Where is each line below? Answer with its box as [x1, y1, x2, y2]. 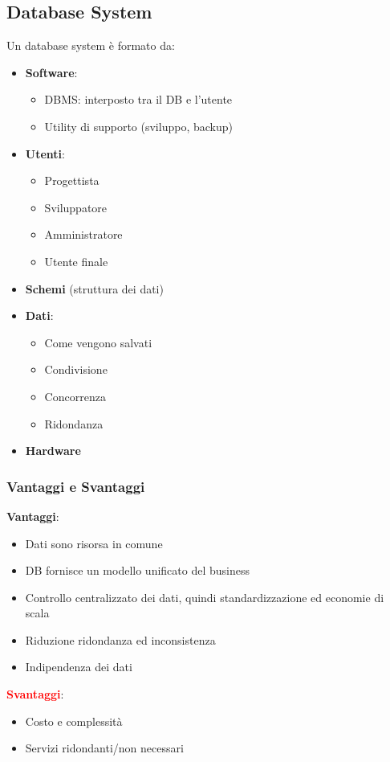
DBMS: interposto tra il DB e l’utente [44, 91, 233, 108]
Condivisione [44, 361, 108, 378]
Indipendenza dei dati [25, 658, 132, 675]
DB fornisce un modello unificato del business [25, 562, 250, 579]
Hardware [25, 442, 81, 459]
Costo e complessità [25, 712, 123, 729]
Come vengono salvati [44, 334, 152, 350]
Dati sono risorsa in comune [25, 535, 163, 551]
